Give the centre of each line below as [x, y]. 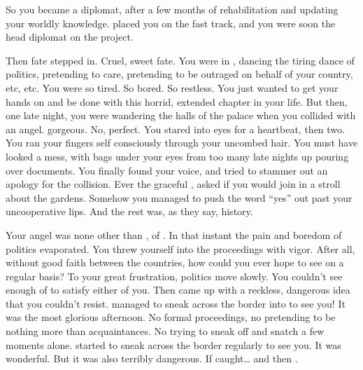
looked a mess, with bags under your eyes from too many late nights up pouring [177, 156]
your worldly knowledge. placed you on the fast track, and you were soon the [171, 23]
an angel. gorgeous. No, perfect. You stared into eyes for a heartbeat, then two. [175, 129]
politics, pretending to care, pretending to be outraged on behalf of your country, [179, 74]
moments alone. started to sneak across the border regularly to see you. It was [173, 344]
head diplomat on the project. [70, 37]
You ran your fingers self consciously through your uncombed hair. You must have [182, 143]
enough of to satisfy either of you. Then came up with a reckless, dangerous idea [178, 290]
